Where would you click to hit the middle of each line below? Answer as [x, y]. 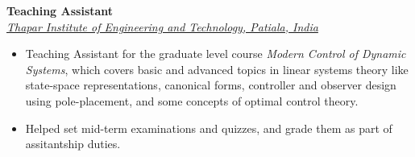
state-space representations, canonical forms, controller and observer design [211, 85]
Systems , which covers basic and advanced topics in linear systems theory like [217, 69]
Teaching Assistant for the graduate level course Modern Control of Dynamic [216, 54]
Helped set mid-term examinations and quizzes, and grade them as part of [209, 128]
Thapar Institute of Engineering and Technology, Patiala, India [162, 26]
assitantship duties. [73, 144]
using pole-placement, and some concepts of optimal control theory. [192, 100]
